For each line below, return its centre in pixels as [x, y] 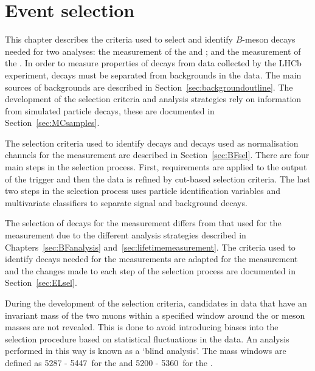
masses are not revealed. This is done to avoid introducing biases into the [142, 327]
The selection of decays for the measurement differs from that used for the [143, 223]
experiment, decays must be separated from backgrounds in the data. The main [153, 75]
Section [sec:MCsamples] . [52, 123]
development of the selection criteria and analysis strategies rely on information [153, 99]
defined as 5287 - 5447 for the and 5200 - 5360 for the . [109, 362]
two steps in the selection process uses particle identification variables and [143, 191]
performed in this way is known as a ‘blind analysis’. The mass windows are [146, 351]
